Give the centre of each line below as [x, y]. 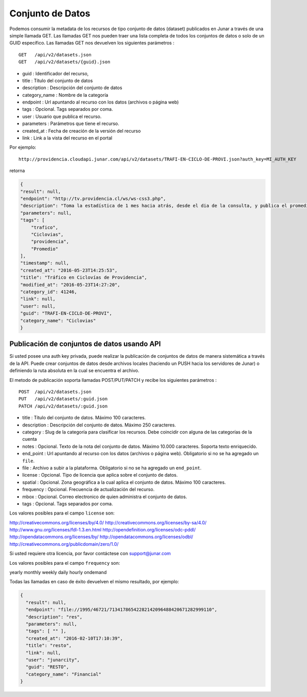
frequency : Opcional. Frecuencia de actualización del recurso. [88, 489]
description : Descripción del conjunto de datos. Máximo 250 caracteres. [99, 425]
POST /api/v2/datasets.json [55, 392]
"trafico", [45, 227]
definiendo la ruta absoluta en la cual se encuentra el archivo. [74, 371]
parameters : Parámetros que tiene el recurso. [71, 124]
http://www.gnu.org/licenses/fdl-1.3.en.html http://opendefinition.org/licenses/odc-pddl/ [103, 530]
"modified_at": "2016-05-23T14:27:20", [70, 285]
